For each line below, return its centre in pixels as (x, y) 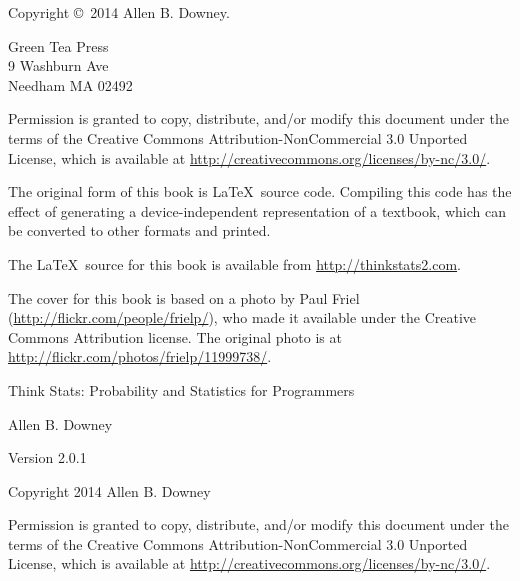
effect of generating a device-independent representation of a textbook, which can (257, 210)
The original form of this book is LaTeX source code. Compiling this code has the (260, 191)
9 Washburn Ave (58, 65)
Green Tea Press (58, 45)
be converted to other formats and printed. (139, 230)
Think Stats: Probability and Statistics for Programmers (181, 389)
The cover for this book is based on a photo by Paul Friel (184, 297)
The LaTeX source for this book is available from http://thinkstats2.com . (234, 263)
